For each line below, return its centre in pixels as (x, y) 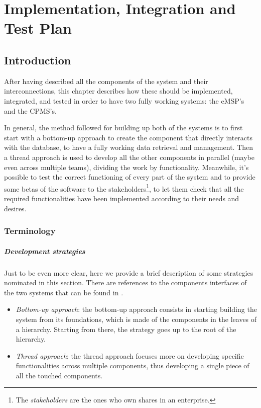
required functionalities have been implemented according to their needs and (122, 198)
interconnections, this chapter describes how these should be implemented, (118, 91)
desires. (15, 208)
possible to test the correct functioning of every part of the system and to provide (130, 177)
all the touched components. (59, 375)
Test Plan (38, 28)
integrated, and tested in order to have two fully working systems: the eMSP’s (124, 100)
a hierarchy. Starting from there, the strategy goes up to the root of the (126, 329)
